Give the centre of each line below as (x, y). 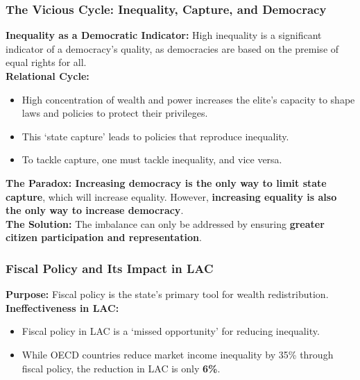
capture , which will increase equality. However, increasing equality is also (171, 196)
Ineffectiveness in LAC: (62, 307)
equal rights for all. (46, 62)
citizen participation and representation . (104, 237)
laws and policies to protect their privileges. (115, 113)
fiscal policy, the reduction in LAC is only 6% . (121, 368)
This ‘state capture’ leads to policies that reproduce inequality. (155, 136)
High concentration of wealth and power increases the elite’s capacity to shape (188, 99)
